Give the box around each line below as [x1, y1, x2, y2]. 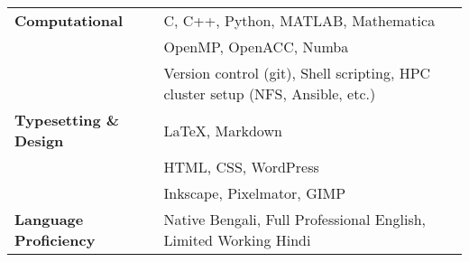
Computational [14, 10, 124, 31]
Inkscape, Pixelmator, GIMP [163, 182, 346, 203]
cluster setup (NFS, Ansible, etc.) [163, 83, 376, 104]
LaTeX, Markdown [163, 119, 282, 141]
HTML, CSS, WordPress [163, 156, 319, 177]
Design [14, 130, 64, 151]
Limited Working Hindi [163, 229, 311, 250]
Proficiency [14, 229, 96, 250]
